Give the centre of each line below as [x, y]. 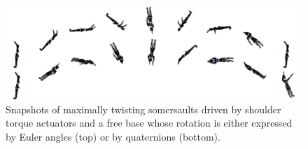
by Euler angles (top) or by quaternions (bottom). [113, 136]
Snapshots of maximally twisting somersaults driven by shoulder [143, 109]
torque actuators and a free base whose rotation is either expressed [149, 123]
